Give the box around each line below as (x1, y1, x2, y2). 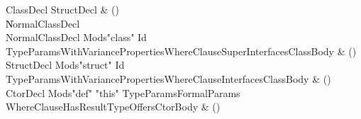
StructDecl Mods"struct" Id (6, 57, 125, 72)
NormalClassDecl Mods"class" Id (6, 30, 147, 45)
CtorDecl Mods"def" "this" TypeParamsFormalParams (6, 85, 240, 100)
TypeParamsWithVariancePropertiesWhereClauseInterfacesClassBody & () (6, 71, 331, 86)
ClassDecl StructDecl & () (6, 2, 120, 16)
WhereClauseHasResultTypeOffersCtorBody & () (6, 99, 221, 114)
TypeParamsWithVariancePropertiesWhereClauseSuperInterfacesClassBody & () (6, 43, 357, 58)
